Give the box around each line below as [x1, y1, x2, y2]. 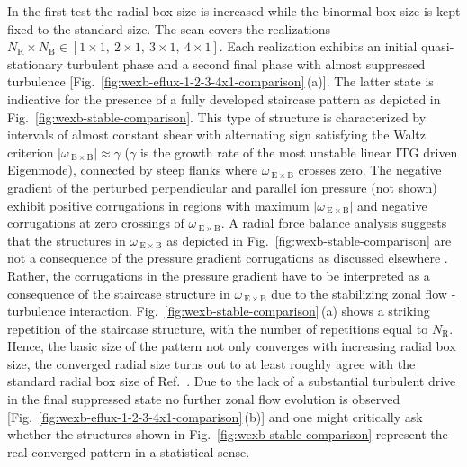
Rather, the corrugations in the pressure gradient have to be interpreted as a [7, 265, 430, 284]
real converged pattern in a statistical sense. [7, 442, 250, 461]
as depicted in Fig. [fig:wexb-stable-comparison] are [166, 230, 452, 249]
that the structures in [7, 230, 126, 249]
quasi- [421, 37, 454, 56]
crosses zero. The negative [298, 160, 442, 179]
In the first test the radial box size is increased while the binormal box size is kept [7, 2, 461, 20]
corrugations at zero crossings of [7, 213, 184, 232]
